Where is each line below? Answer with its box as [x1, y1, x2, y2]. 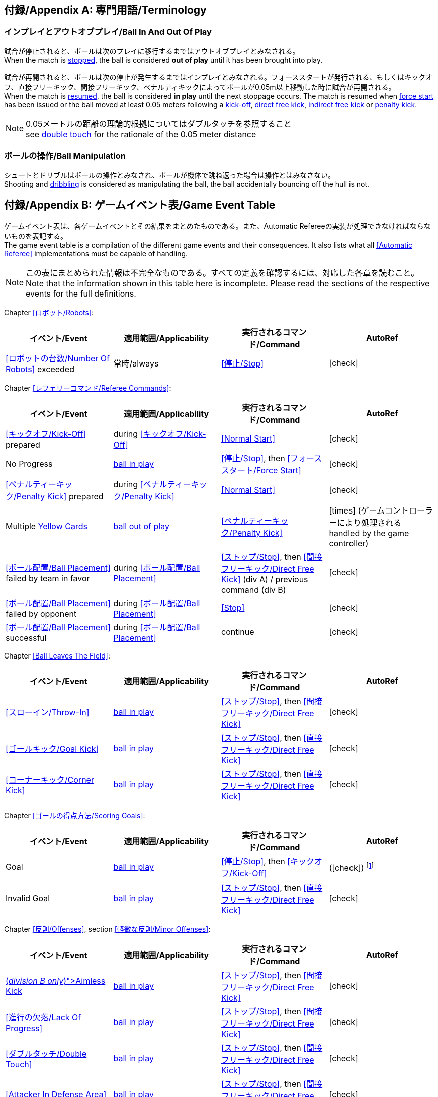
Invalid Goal [6, 893, 50, 904]
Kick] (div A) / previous [221, 574, 308, 585]
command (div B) [221, 584, 286, 595]
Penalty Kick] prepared [16, 491, 104, 502]
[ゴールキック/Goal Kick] [6, 744, 99, 754]
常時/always [113, 358, 159, 369]
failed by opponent [6, 609, 77, 619]
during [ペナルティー [113, 479, 191, 490]
